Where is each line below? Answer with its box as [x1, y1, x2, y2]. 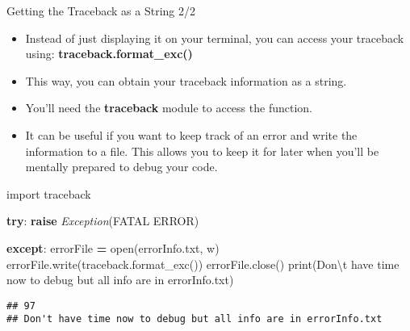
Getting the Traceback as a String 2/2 [6, 2, 195, 19]
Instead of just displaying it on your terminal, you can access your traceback [25, 29, 404, 46]
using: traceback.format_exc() [25, 45, 193, 62]
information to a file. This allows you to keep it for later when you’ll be [25, 142, 379, 159]
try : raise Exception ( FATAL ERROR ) [6, 212, 199, 229]
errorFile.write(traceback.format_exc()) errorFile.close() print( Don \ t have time [6, 255, 400, 272]
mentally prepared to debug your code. [25, 158, 218, 175]
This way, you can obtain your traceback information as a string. [25, 72, 347, 89]
